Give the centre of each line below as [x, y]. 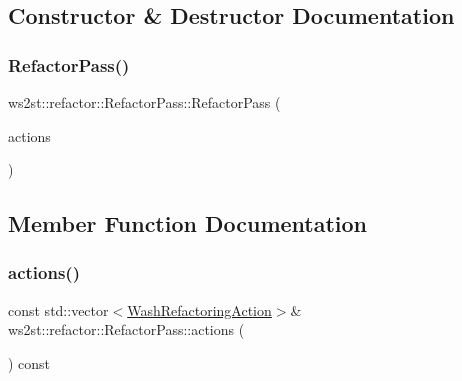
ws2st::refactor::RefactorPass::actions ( [126, 329]
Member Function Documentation [188, 223]
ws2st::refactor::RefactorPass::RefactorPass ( [144, 102]
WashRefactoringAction [199, 309]
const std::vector [58, 309]
